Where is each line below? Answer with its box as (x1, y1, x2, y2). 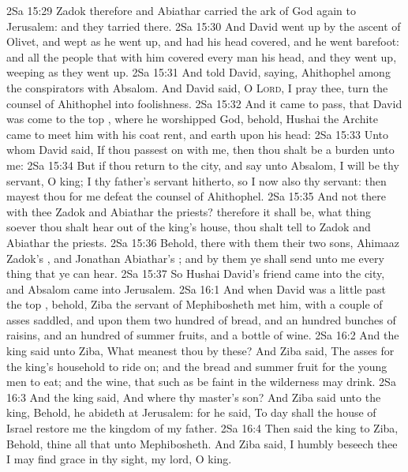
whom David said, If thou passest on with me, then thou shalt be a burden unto (6, 141, 395, 158)
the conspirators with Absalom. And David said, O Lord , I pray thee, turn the (6, 79, 388, 96)
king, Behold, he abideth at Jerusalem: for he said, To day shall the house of (6, 404, 376, 421)
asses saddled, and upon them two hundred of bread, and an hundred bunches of (6, 311, 396, 328)
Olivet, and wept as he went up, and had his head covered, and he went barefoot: (6, 33, 400, 50)
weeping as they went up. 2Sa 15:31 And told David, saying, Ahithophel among (6, 64, 391, 81)
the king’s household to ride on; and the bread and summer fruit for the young (6, 358, 387, 374)
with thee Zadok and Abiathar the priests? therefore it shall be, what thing (6, 203, 372, 219)
